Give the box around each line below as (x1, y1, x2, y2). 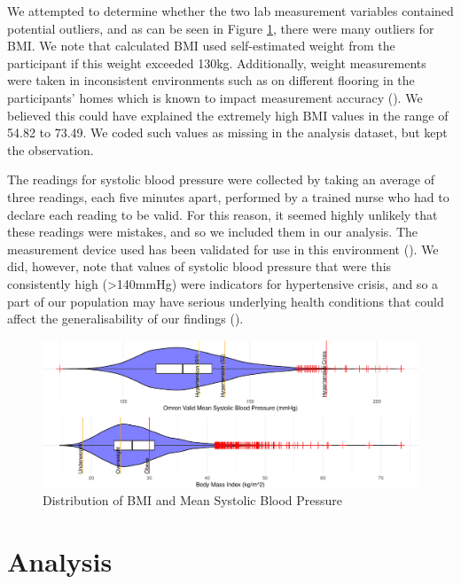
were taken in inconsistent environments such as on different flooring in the (7, 71, 415, 90)
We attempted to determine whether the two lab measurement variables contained (7, 2, 454, 19)
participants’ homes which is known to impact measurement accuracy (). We (7, 88, 423, 106)
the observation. (7, 140, 94, 159)
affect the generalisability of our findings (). (7, 309, 244, 328)
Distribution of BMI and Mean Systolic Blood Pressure (43, 491, 343, 510)
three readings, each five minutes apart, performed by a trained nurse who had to (7, 187, 449, 206)
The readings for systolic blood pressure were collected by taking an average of (7, 170, 435, 189)
